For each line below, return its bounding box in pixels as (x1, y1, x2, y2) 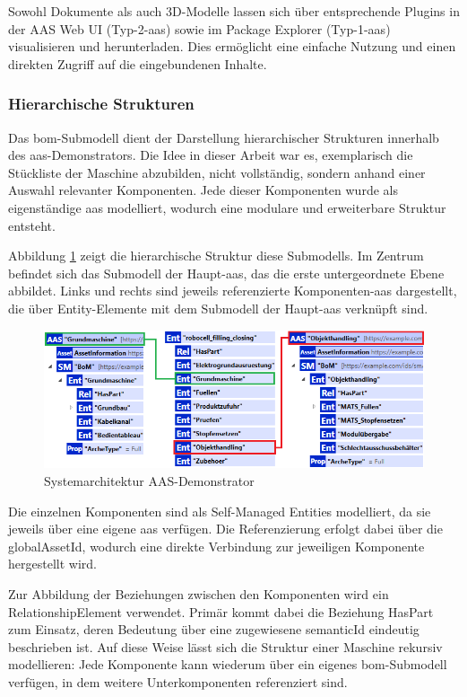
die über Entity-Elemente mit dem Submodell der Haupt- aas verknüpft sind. (8, 298, 428, 317)
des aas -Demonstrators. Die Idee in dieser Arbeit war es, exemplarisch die (8, 146, 413, 164)
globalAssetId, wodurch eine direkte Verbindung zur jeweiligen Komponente (8, 536, 425, 555)
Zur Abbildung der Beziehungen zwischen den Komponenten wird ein (8, 585, 389, 603)
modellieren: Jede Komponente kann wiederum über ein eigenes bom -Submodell (8, 655, 447, 674)
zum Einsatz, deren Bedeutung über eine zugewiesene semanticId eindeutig (8, 620, 419, 639)
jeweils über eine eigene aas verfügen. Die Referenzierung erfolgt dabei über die (8, 519, 443, 538)
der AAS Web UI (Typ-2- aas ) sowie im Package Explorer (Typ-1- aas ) (8, 19, 391, 38)
